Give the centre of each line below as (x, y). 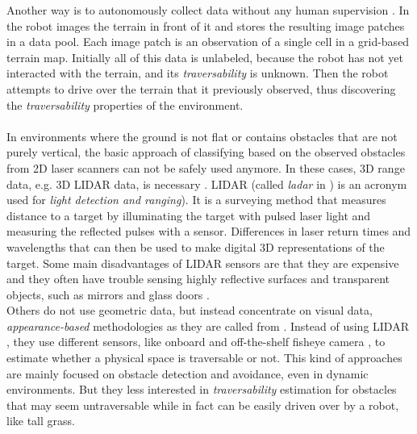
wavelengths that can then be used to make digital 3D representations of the (196, 246)
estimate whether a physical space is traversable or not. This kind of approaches (204, 358)
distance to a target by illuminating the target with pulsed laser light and (189, 215)
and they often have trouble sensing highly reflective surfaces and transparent (198, 279)
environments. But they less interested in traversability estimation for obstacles (202, 389)
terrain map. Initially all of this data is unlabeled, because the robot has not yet (205, 57)
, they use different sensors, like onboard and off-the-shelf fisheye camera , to (196, 342)
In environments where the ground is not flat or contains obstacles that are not (202, 136)
